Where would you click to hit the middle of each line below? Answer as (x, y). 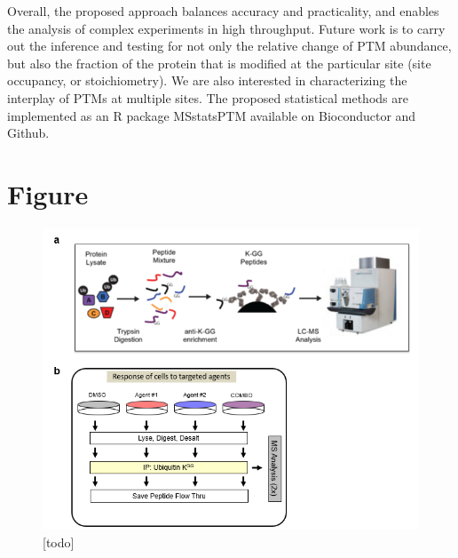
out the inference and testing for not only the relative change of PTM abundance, (229, 46)
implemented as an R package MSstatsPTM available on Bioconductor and (212, 115)
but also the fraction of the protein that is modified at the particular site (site (219, 63)
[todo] (59, 542)
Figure (48, 193)
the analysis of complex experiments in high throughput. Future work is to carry (226, 28)
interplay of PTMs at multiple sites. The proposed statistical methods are (208, 97)
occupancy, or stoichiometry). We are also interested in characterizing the (207, 80)
